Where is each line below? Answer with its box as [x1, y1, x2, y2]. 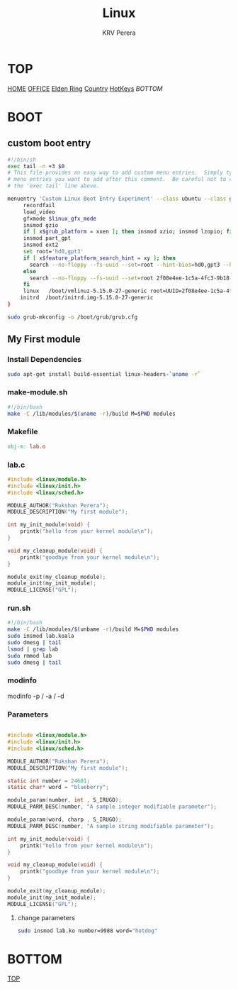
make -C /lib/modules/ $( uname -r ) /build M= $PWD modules [7, 410, 176, 417]
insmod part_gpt [23, 235, 72, 242]
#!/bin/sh [7, 156, 37, 163]
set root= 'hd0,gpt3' [23, 248, 84, 255]
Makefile [7, 427, 38, 437]
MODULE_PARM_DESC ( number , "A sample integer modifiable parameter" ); [7, 803, 217, 810]
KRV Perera [102, 28, 136, 37]
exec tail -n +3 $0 [7, 162, 65, 170]
